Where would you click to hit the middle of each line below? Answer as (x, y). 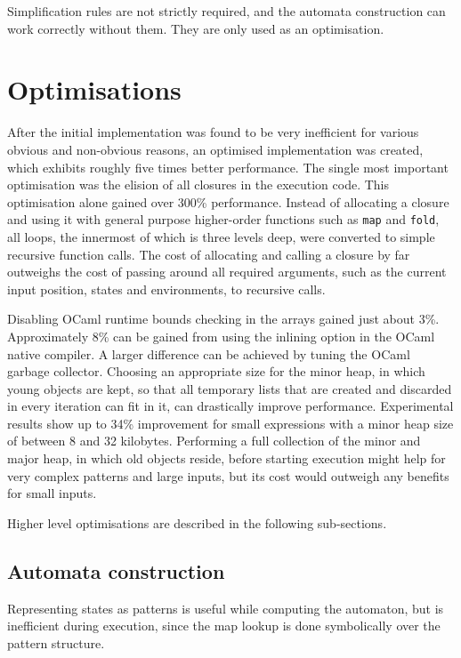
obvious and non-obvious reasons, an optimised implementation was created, (215, 149)
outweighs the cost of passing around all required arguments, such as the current (227, 272)
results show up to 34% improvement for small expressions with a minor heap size (230, 423)
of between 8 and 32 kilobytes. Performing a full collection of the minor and (214, 441)
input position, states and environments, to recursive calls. (166, 289)
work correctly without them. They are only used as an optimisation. (196, 28)
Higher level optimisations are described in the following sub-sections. (197, 522)
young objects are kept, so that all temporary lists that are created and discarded (230, 388)
